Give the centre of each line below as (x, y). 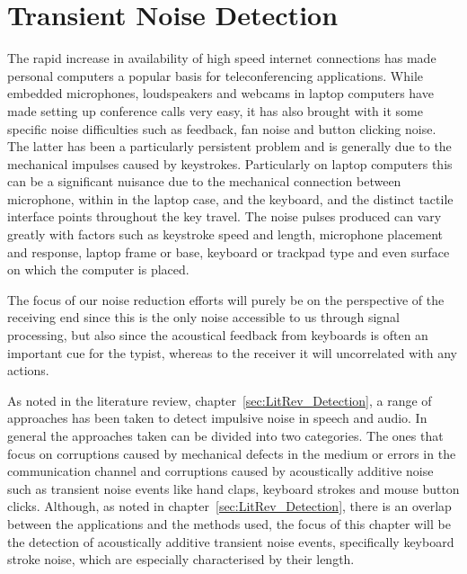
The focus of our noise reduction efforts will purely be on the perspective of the (226, 299)
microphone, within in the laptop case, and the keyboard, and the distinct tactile (230, 198)
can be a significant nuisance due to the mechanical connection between (204, 181)
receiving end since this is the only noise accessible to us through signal (203, 317)
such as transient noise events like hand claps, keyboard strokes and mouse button (233, 488)
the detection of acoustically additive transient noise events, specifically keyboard (231, 541)
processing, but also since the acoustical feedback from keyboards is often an (218, 335)
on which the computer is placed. (98, 269)
